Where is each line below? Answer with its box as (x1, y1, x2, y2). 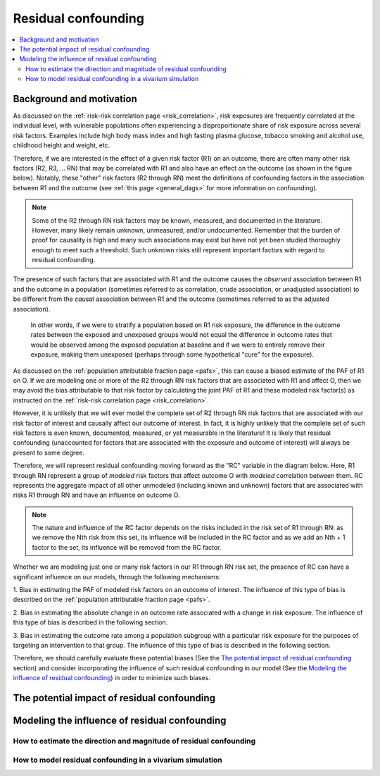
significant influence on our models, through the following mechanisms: (13, 572, 221, 581)
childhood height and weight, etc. (13, 141, 110, 149)
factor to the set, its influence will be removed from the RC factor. (32, 543, 222, 551)
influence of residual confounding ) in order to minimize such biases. (13, 674, 210, 682)
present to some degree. (13, 448, 84, 457)
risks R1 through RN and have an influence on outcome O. (13, 491, 180, 500)
